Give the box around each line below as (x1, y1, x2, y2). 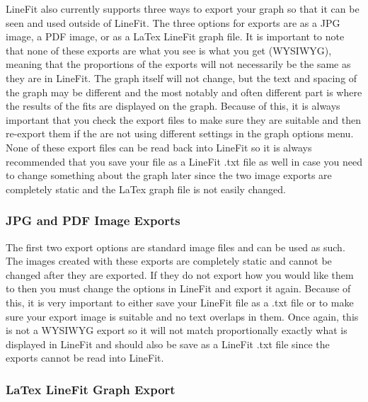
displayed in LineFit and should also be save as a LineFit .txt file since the (6, 336, 330, 351)
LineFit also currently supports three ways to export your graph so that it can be (6, 1, 360, 16)
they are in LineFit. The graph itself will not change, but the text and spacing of (6, 70, 357, 85)
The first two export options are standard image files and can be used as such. (6, 239, 345, 254)
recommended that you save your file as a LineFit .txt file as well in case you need (6, 154, 362, 168)
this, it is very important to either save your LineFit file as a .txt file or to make (6, 294, 354, 309)
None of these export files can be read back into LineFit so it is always (6, 139, 312, 154)
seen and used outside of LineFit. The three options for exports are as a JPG (6, 15, 340, 30)
